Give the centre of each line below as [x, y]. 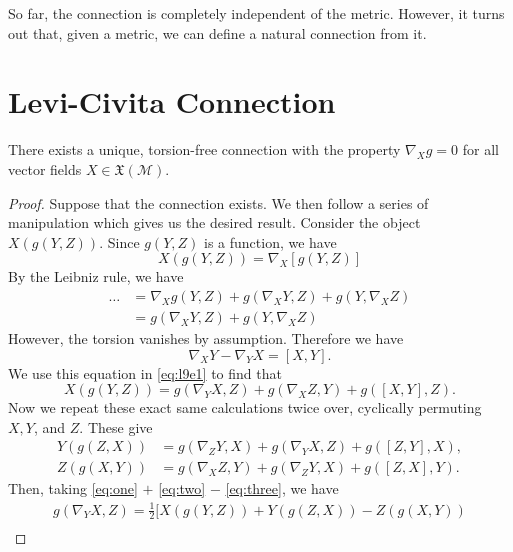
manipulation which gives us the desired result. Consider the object [214, 222]
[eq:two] [182, 488]
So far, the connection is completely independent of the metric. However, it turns [256, 13]
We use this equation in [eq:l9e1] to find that [145, 372]
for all [480, 149]
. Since [119, 241]
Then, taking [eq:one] [73, 488]
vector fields [45, 168]
